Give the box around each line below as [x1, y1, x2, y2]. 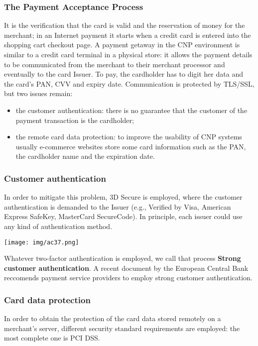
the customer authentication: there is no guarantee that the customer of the [15, 105, 248, 115]
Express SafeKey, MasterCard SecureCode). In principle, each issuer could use [4, 211, 243, 222]
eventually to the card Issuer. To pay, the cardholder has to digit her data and [4, 69, 243, 79]
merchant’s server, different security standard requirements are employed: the [4, 323, 240, 333]
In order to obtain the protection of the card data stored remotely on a [4, 313, 221, 324]
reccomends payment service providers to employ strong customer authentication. [4, 272, 253, 283]
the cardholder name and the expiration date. [15, 151, 155, 161]
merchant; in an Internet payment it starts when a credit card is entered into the [4, 29, 251, 40]
